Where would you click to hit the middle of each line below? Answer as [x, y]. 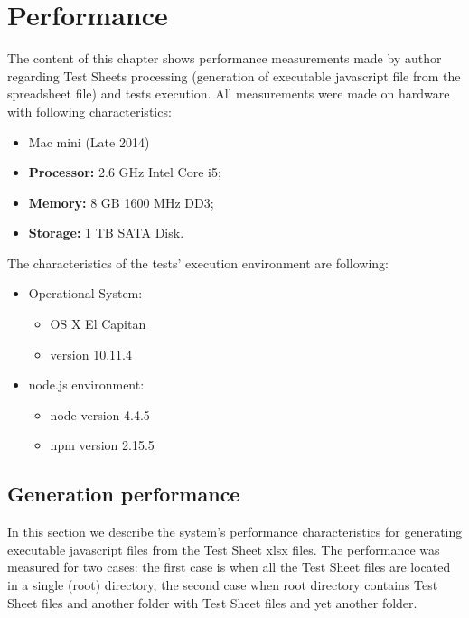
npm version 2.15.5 [102, 445]
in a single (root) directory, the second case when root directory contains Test [223, 585]
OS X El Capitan [98, 324]
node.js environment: [86, 384]
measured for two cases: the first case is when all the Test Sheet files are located [229, 567]
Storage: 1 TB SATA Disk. [106, 233]
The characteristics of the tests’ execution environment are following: [198, 262]
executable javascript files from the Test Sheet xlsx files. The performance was [224, 549]
